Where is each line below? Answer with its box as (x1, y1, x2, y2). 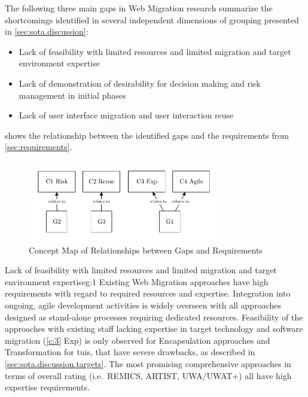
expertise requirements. (5, 381, 90, 393)
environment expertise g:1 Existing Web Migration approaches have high (5, 275, 269, 288)
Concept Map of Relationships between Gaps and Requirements (29, 243, 263, 256)
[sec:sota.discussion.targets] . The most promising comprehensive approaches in (5, 358, 291, 369)
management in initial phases (19, 88, 126, 101)
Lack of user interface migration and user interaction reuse (19, 109, 234, 121)
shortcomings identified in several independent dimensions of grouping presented (5, 13, 299, 26)
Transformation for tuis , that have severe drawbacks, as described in (5, 346, 255, 358)
